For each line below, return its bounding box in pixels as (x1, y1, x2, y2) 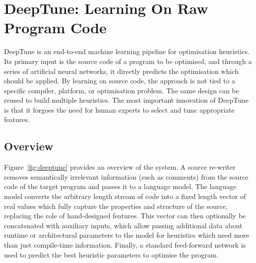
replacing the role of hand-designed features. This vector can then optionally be (4, 210, 246, 221)
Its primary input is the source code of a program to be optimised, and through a (4, 56, 252, 66)
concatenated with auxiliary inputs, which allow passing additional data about (4, 220, 243, 230)
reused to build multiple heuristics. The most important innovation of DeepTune (4, 95, 249, 105)
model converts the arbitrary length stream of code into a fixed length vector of (4, 191, 246, 201)
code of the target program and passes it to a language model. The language (4, 181, 237, 192)
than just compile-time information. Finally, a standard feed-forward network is (4, 240, 246, 250)
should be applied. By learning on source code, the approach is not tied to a (4, 75, 236, 86)
